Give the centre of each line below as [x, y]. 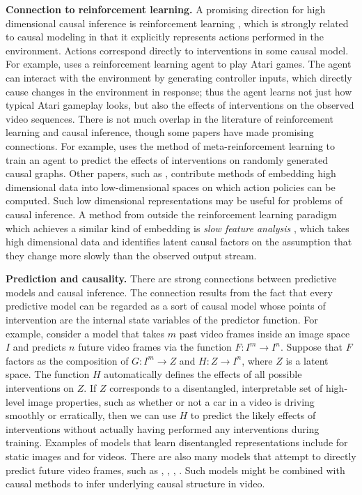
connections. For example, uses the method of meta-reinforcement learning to [171, 145]
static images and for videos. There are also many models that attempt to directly [181, 456]
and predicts [39, 347]
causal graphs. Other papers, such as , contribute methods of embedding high [171, 173]
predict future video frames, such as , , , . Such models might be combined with [175, 470]
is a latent [307, 360]
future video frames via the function [155, 347]
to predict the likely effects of [253, 415]
